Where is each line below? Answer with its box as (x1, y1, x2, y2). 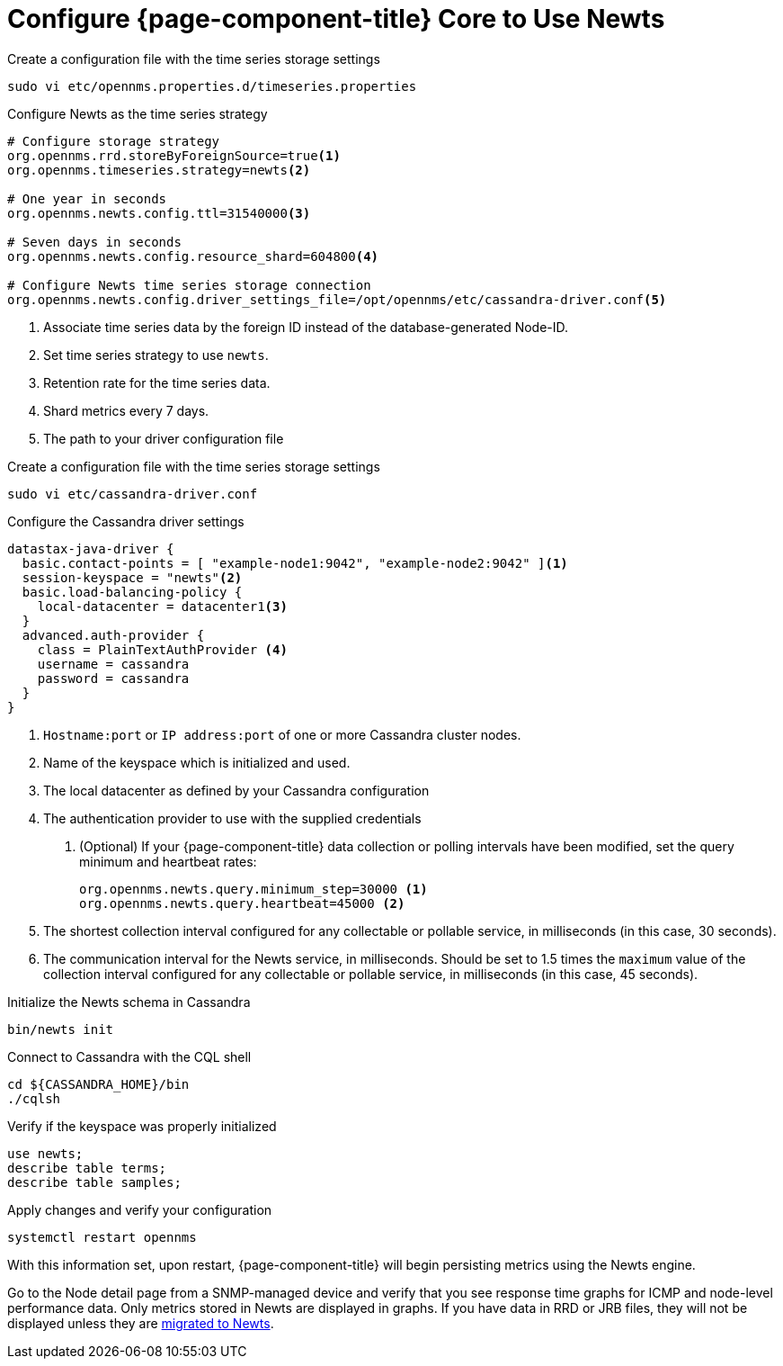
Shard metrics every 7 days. (43, 402, 209, 418)
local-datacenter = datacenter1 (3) (37, 598, 288, 614)
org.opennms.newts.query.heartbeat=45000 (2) (79, 895, 405, 911)
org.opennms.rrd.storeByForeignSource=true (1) (7, 148, 341, 163)
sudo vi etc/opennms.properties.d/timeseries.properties (7, 78, 417, 94)
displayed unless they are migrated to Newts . (7, 1315, 274, 1331)
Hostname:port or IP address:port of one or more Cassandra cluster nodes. (43, 726, 521, 742)
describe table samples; (7, 1174, 182, 1190)
